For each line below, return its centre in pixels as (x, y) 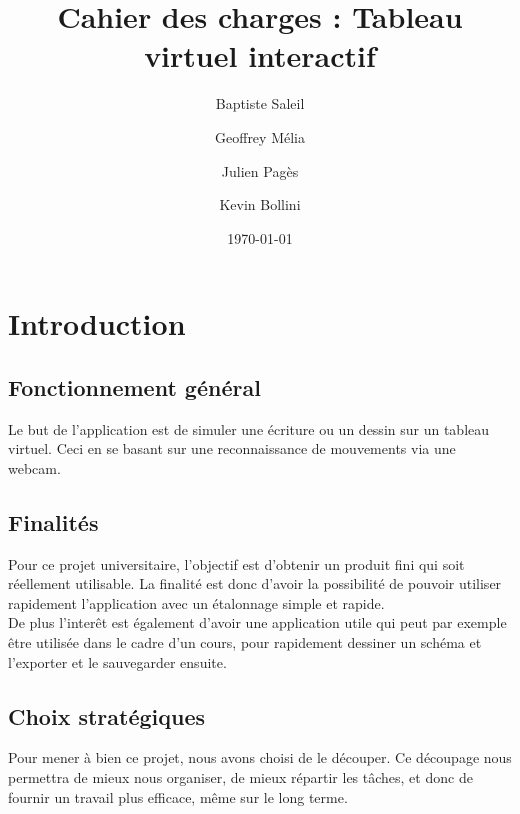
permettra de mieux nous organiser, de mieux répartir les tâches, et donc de (240, 777)
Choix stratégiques (107, 715)
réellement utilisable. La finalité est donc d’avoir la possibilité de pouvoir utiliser (255, 583)
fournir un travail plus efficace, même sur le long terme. (178, 796)
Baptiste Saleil (260, 103)
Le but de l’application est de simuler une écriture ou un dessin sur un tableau (249, 428)
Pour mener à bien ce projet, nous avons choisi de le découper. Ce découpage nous (260, 757)
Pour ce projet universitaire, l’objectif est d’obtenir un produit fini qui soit (236, 563)
